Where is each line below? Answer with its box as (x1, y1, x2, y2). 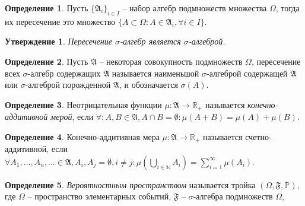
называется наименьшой (112, 66, 199, 79)
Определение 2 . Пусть (5, 55, 88, 67)
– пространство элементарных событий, (27, 190, 171, 202)
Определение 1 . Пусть (5, 2, 88, 14)
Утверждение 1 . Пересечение (5, 35, 112, 47)
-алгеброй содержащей (206, 66, 288, 79)
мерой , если (50, 110, 94, 123)
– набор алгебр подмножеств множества (122, 2, 267, 14)
